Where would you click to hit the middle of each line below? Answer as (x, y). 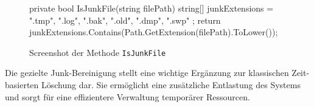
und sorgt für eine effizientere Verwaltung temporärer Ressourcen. (127, 96)
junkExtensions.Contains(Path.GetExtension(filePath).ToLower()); (154, 32)
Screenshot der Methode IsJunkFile (98, 52)
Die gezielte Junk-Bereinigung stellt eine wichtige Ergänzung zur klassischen (147, 73)
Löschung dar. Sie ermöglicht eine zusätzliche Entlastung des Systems (171, 85)
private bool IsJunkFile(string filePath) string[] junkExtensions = (152, 8)
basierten (22, 85)
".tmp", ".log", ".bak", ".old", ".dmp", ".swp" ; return (125, 20)
